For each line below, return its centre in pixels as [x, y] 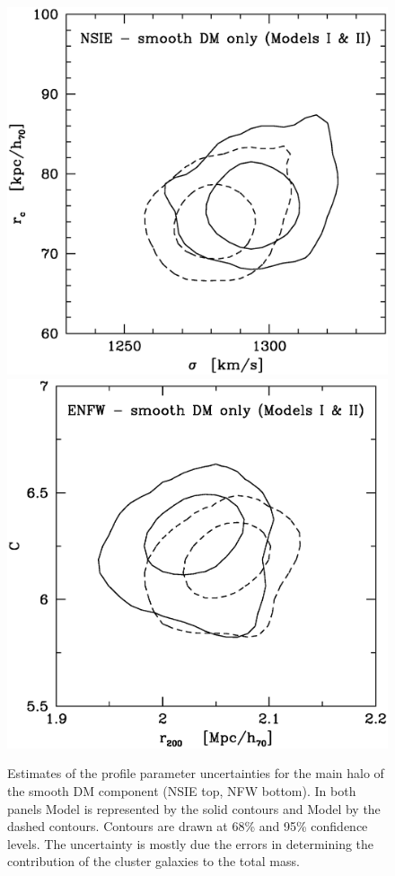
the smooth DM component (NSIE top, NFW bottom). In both [182, 791]
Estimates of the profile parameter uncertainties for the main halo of [196, 773]
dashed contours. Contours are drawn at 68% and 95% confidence [188, 826]
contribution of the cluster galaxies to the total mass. [154, 861]
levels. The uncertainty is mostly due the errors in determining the [191, 843]
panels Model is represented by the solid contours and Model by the [194, 808]
